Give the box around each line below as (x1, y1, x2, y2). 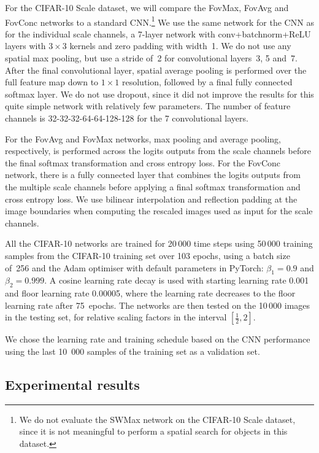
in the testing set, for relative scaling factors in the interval (5, 311, 227, 323)
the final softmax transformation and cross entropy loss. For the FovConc (5, 156, 281, 169)
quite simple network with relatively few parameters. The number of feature (5, 99, 291, 112)
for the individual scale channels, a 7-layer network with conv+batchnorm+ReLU (5, 27, 311, 40)
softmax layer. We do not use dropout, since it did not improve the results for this (5, 87, 314, 100)
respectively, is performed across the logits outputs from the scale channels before (5, 144, 311, 157)
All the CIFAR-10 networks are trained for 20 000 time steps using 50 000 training (5, 237, 313, 250)
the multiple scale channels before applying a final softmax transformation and (5, 180, 301, 193)
